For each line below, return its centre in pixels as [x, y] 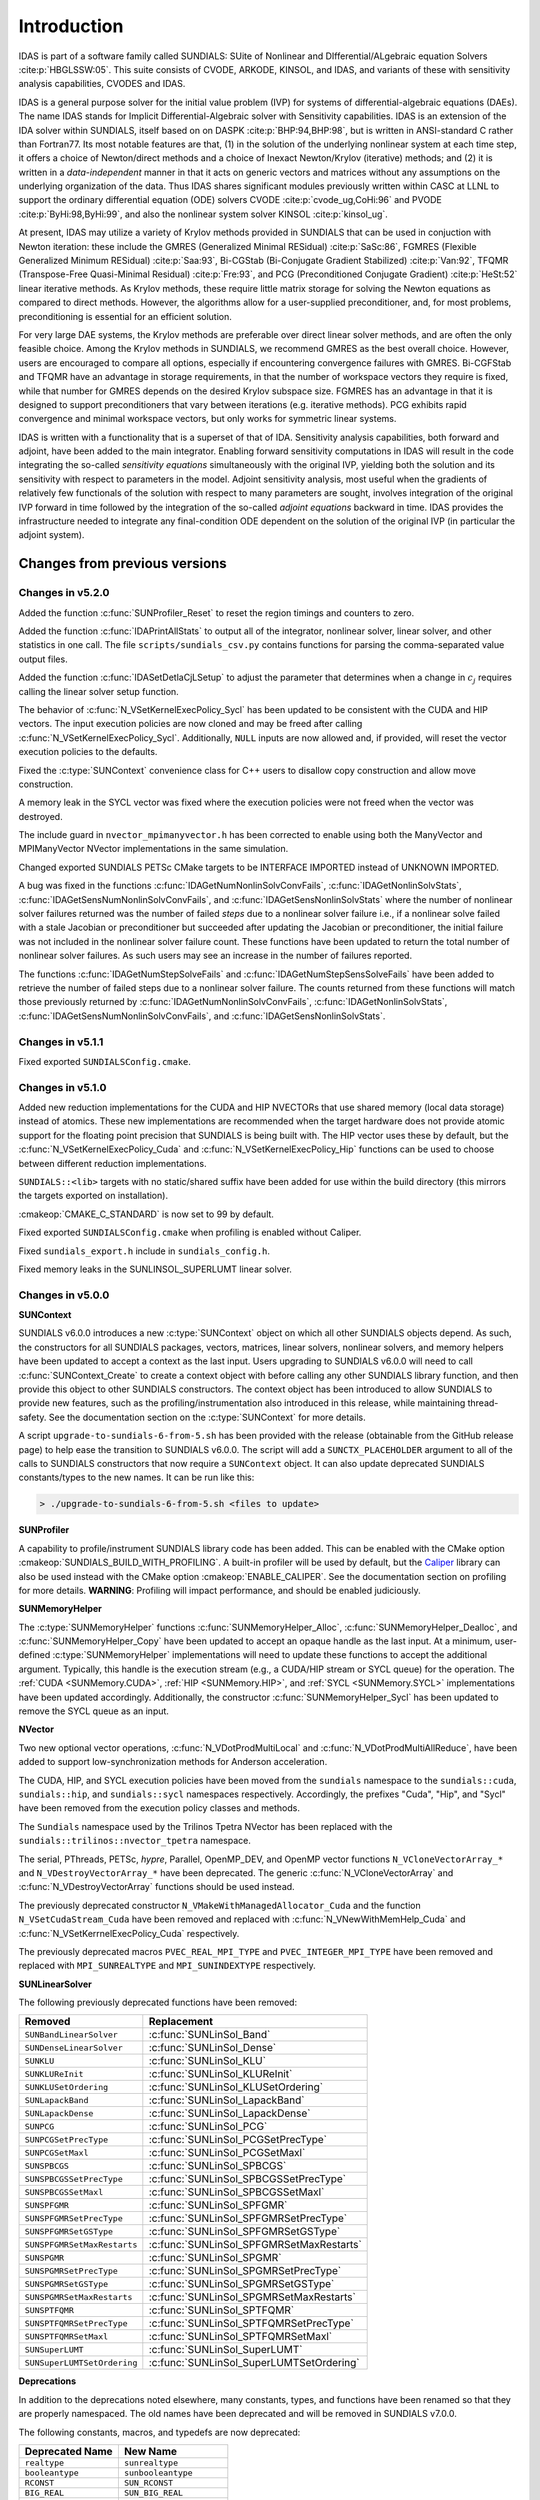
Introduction [71, 26]
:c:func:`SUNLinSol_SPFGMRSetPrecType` [248, 2218]
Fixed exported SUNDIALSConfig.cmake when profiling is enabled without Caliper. [190, 1232]
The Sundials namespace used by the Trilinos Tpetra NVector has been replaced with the [205, 1826]
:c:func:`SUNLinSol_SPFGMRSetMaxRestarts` [255, 2245]
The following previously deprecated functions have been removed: [158, 2002]
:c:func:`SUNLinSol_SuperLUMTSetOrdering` [254, 2363]
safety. [32, 1417]
